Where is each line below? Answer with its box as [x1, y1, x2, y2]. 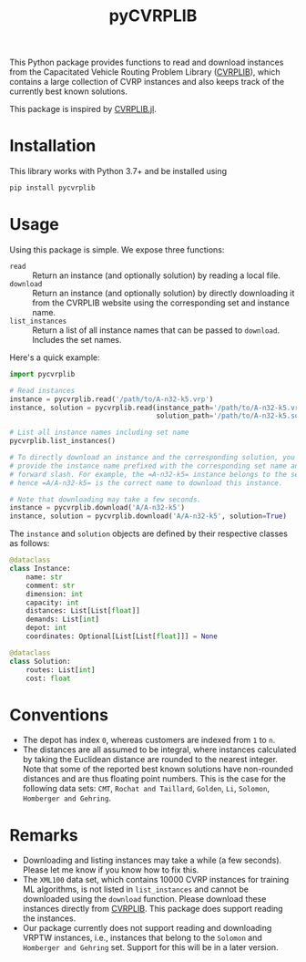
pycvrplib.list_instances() [9, 437, 117, 446]
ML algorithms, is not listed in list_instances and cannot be [22, 884, 249, 895]
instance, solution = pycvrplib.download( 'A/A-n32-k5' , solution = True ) [9, 512, 287, 521]
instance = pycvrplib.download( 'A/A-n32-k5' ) [9, 503, 185, 512]
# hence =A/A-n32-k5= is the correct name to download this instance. [9, 478, 283, 488]
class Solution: [9, 657, 71, 666]
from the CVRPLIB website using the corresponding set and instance [32, 297, 290, 308]
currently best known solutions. [9, 86, 127, 97]
